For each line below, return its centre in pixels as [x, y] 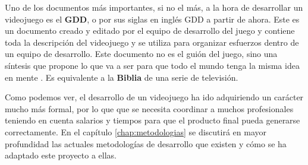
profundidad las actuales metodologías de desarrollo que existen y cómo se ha [146, 143]
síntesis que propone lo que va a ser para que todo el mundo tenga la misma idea [152, 65]
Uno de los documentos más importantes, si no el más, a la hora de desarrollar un [154, 7]
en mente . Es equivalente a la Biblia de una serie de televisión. [122, 77]
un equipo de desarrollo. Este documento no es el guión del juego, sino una [141, 54]
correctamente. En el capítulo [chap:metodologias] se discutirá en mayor [136, 131]
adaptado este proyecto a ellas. [61, 155]
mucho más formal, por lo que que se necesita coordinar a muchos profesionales [149, 108]
